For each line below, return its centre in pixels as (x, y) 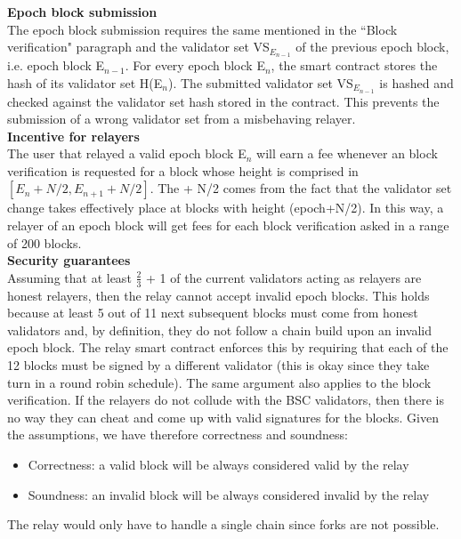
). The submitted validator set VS (260, 82)
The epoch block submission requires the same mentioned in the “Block (202, 29)
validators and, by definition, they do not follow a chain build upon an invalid (219, 330)
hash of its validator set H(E (85, 82)
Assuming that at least (69, 277)
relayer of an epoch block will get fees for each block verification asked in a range (228, 225)
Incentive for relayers (73, 136)
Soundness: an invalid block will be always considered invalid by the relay (229, 494)
